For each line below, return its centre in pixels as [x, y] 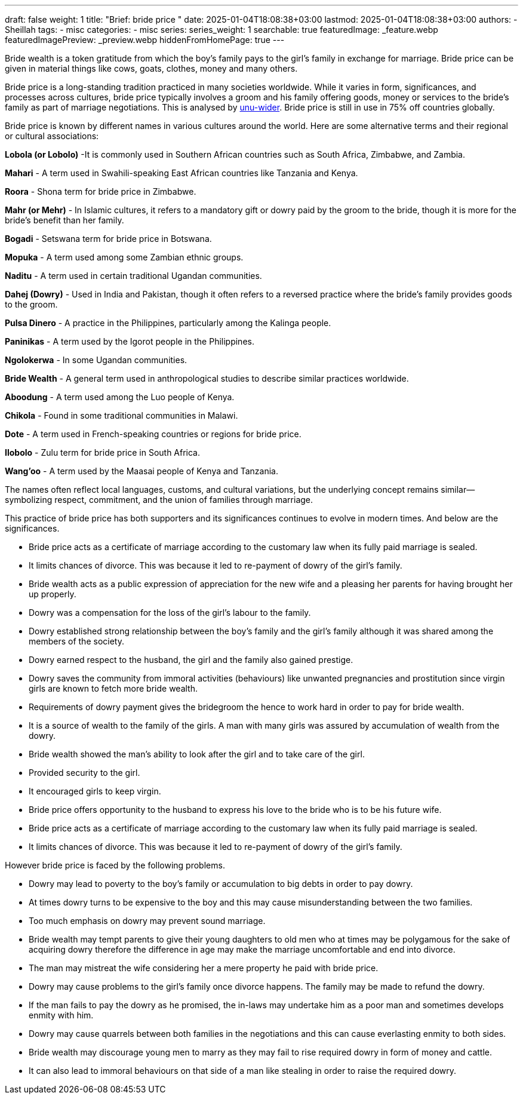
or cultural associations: [52, 136]
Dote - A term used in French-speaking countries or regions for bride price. [153, 434]
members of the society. [76, 641]
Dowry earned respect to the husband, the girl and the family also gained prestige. [191, 660]
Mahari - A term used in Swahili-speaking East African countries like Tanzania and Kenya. [181, 173]
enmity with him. [61, 1015]
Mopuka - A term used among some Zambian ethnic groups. [124, 257]
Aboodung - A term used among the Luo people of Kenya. [120, 397]
